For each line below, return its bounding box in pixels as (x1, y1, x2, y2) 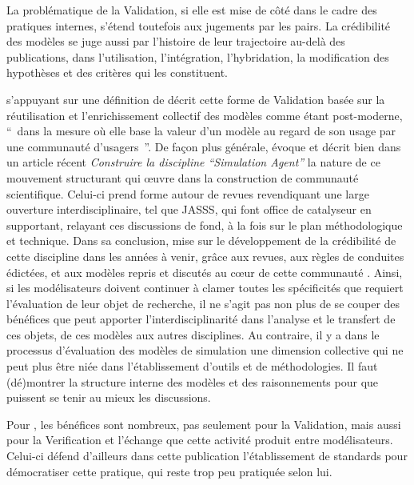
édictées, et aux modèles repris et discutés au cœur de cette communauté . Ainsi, (6, 263, 403, 280)
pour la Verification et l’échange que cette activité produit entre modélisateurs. (6, 431, 393, 448)
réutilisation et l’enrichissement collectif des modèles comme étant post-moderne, (6, 106, 403, 123)
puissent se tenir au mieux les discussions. (6, 389, 211, 406)
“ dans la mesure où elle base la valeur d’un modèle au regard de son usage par (6, 122, 396, 139)
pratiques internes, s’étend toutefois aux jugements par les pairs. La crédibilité (6, 17, 391, 34)
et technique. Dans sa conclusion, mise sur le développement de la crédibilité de (6, 232, 396, 249)
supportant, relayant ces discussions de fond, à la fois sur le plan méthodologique (6, 216, 403, 233)
